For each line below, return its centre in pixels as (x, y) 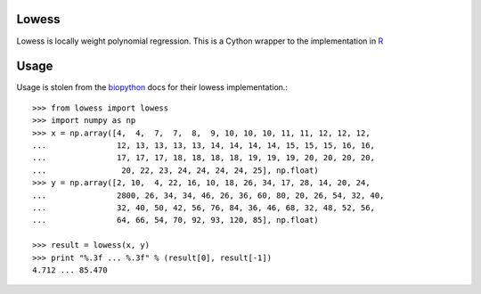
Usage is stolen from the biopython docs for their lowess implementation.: (152, 87)
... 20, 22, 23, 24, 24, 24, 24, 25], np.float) (176, 170)
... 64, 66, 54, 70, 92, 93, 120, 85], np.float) (176, 220)
